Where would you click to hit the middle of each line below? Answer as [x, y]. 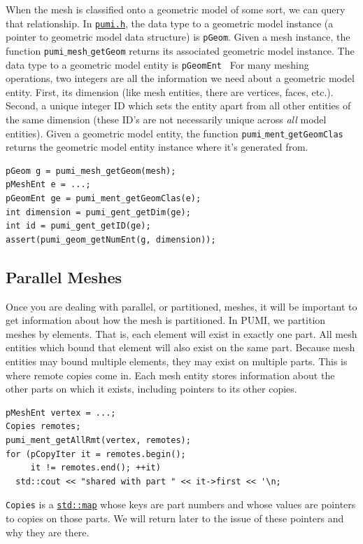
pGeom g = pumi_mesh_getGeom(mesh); [91, 171]
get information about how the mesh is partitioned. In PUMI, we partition [166, 320]
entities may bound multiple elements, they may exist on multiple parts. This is [177, 361]
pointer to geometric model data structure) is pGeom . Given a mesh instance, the [178, 37]
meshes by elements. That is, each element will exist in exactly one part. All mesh [181, 333]
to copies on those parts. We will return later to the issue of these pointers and [175, 518]
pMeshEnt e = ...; [48, 185]
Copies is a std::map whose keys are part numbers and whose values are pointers [181, 504]
